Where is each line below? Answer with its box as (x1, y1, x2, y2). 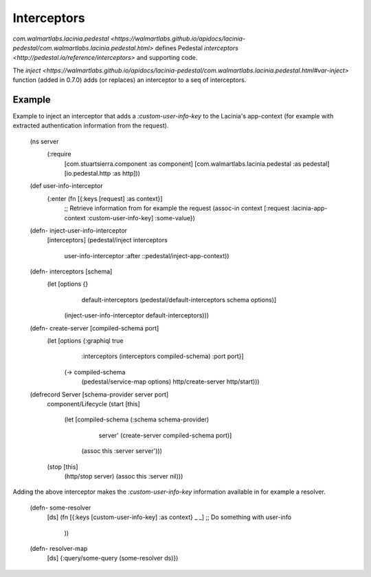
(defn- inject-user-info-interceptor (30, 226, 127, 234)
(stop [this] (47, 462, 78, 471)
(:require (47, 150, 71, 158)
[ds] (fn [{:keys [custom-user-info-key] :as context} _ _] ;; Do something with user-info (47, 513, 292, 521)
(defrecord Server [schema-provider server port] (30, 390, 169, 399)
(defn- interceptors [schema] (30, 267, 113, 275)
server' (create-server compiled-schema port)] (98, 431, 232, 439)
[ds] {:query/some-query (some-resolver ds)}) (47, 554, 179, 563)
